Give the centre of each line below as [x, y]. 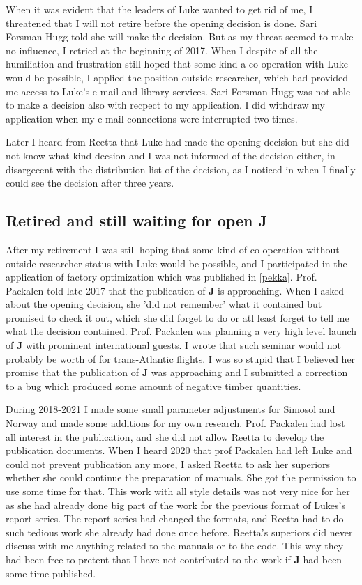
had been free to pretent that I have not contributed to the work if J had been [174, 559]
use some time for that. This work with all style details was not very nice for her [178, 491]
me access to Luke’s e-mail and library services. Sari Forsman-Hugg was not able [178, 91]
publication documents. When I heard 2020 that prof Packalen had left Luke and [179, 450]
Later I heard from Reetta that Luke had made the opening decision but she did [178, 142]
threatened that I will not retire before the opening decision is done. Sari [161, 23]
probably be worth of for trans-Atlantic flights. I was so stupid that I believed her [181, 358]
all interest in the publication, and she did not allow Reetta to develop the [165, 436]
